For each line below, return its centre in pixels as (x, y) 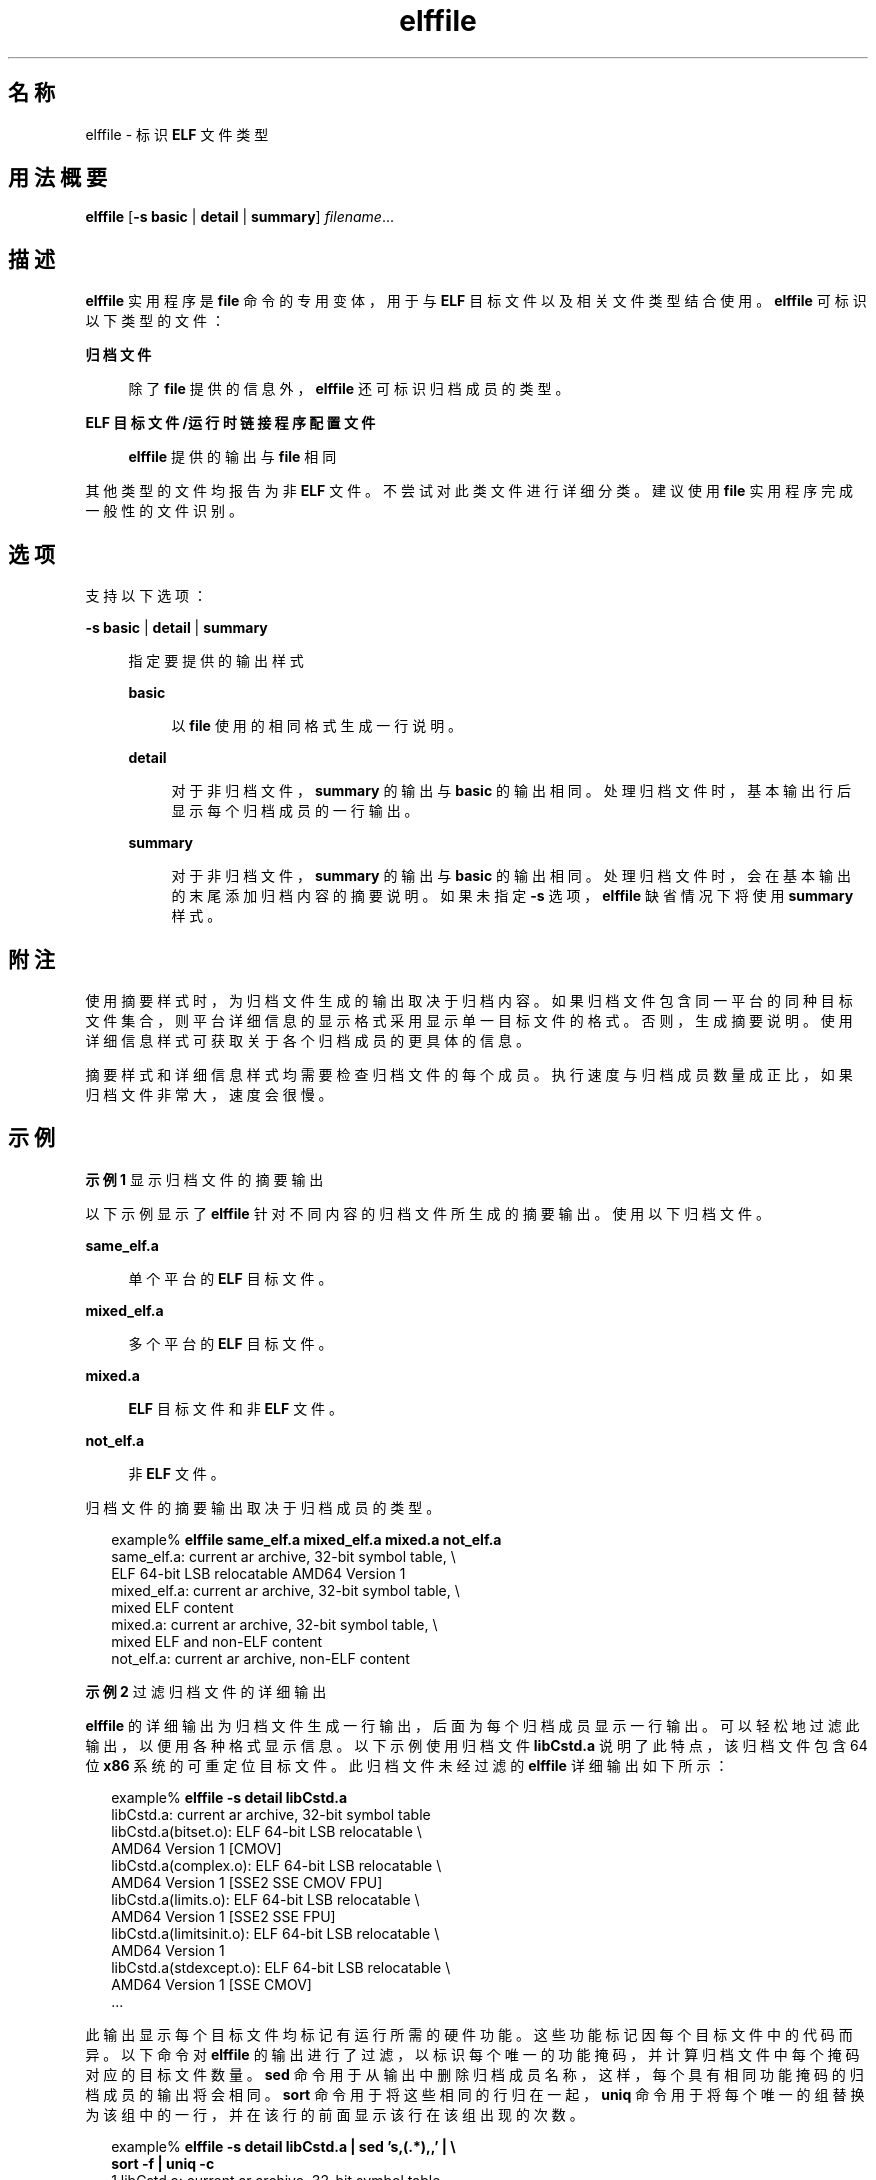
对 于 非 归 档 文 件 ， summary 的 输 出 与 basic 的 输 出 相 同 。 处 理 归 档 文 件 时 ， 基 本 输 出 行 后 (511, 791)
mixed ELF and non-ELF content (217, 1641)
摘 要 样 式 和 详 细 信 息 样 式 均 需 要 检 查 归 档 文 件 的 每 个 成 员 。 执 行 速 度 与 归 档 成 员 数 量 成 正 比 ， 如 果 (469, 1074)
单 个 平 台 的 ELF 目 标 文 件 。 (230, 1278)
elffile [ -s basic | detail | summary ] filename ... (240, 217)
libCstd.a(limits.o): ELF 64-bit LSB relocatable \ (265, 1899)
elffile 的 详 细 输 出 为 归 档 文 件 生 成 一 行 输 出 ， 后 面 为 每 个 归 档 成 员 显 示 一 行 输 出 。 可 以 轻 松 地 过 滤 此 (472, 1725)
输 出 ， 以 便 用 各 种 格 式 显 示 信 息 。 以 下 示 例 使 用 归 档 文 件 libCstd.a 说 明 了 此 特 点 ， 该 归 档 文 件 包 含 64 (476, 1745)
